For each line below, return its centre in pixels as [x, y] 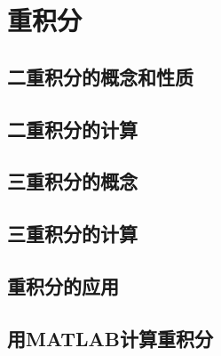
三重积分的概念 [72, 181]
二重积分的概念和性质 [100, 76]
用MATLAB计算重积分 [110, 338]
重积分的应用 [63, 285]
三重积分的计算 [72, 234]
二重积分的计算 [72, 129]
